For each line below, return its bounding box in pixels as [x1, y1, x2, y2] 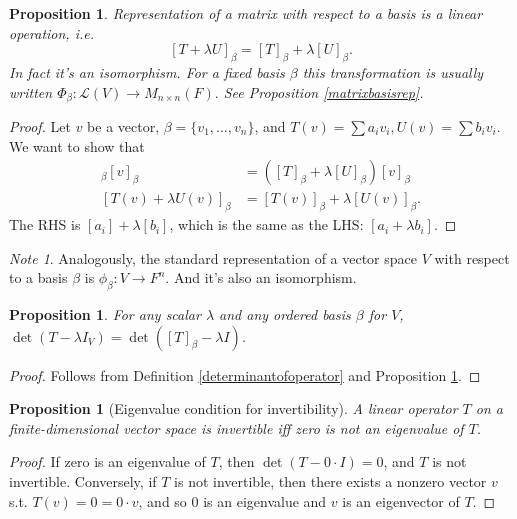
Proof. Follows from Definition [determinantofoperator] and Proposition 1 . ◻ [9, 364, 481, 385]
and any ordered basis [219, 304, 351, 325]
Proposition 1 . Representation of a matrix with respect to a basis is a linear [9, 3, 483, 23]
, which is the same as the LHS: [169, 214, 364, 235]
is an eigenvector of [342, 490, 460, 511]
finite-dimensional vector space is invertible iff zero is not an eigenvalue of [9, 417, 464, 438]
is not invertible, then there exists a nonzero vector [174, 471, 487, 492]
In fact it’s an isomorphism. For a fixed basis [9, 61, 285, 82]
